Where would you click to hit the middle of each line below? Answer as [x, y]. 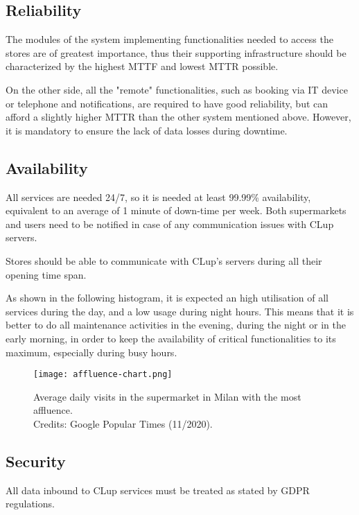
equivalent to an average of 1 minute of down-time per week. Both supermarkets [176, 210]
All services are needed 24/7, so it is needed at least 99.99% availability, [158, 197]
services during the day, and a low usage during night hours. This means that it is [180, 311]
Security [36, 461]
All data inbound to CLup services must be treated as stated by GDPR [158, 490]
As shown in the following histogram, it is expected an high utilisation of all [167, 298]
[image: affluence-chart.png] [103, 375]
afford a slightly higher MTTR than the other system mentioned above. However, [178, 117]
